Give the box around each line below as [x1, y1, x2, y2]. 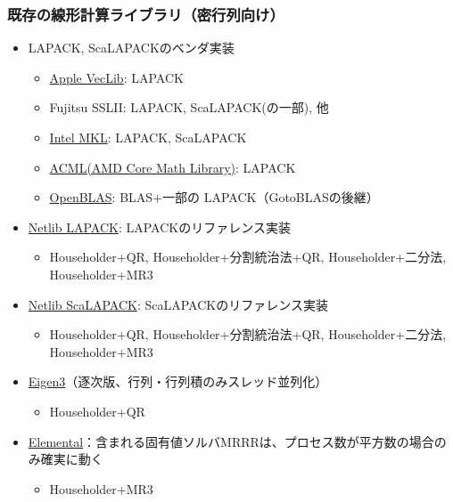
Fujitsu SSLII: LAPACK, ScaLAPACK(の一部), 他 [49, 98, 329, 117]
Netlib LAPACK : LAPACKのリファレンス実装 [28, 217, 291, 236]
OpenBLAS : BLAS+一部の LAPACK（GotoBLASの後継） [49, 188, 379, 206]
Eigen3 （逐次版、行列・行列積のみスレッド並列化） [28, 372, 328, 391]
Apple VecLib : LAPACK [49, 68, 184, 86]
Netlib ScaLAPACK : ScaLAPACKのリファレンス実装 [28, 295, 328, 313]
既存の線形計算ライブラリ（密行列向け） [7, 3, 284, 25]
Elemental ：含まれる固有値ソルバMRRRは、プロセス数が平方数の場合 [28, 432, 434, 450]
